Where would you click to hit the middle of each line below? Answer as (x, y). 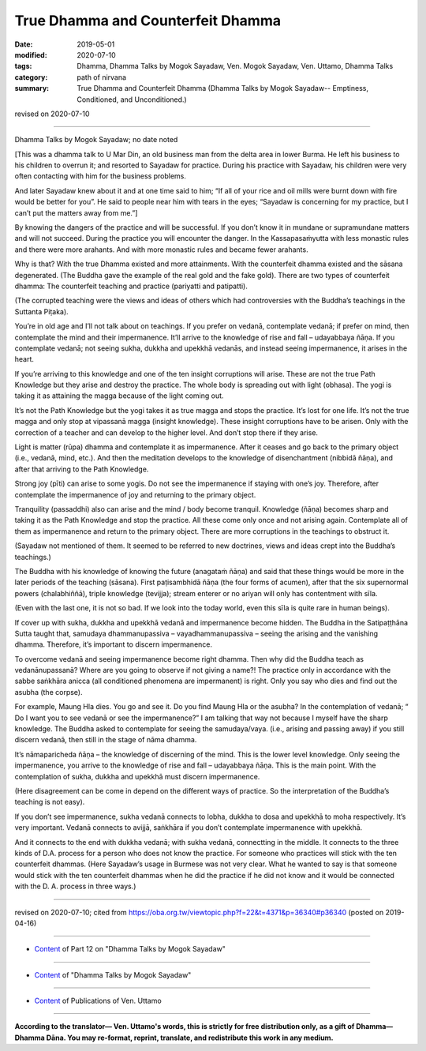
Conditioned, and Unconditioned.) (132, 99)
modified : (31, 54)
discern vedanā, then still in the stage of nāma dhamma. (106, 740)
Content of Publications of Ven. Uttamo (98, 1001)
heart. (24, 359)
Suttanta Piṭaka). (41, 311)
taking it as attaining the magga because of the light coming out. (119, 396)
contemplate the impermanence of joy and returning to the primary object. (135, 494)
